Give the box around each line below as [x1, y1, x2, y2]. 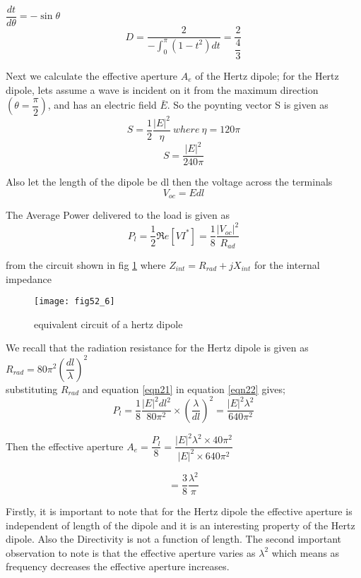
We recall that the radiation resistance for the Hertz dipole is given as [6, 340, 309, 355]
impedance [6, 271, 52, 286]
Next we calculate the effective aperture [6, 68, 178, 83]
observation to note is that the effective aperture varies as [6, 545, 256, 560]
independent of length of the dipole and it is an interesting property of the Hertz [6, 517, 355, 532]
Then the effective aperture [6, 438, 124, 453]
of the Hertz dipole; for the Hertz [195, 68, 339, 83]
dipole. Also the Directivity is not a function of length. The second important [6, 531, 341, 546]
